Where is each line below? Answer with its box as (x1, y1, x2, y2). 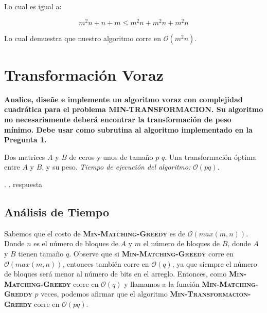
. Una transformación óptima (165, 151, 256, 162)
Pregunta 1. (4, 134, 47, 145)
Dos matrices (4, 151, 45, 162)
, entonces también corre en (62, 258, 149, 269)
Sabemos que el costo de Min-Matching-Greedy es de (4, 228, 186, 238)
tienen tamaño (18, 248, 64, 259)
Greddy (4, 288, 32, 299)
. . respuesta (4, 178, 43, 189)
